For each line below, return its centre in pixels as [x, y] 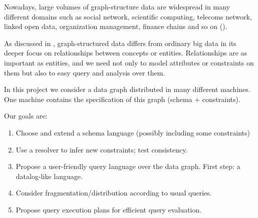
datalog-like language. [49, 176]
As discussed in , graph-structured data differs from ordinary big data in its [120, 43]
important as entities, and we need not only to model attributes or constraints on [129, 62]
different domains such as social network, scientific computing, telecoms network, [128, 16]
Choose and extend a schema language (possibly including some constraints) [133, 132]
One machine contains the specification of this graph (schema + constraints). [122, 99]
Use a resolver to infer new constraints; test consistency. [102, 149]
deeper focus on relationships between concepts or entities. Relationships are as [126, 53]
